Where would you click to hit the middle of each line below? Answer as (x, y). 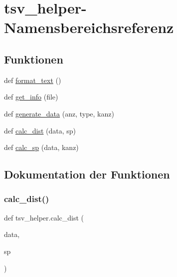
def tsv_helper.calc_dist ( (44, 217)
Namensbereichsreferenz (89, 27)
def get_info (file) (31, 97)
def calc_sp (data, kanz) (41, 147)
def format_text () (33, 80)
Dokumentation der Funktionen (87, 174)
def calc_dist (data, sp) (40, 130)
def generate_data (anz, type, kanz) (59, 113)
